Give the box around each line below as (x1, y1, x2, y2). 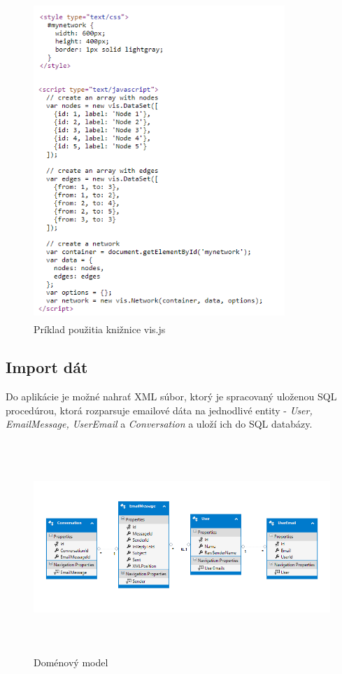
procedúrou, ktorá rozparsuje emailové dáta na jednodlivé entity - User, (6, 402, 313, 417)
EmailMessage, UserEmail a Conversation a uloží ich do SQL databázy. (6, 416, 313, 431)
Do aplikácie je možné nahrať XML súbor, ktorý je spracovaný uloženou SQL (6, 388, 337, 403)
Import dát (6, 356, 88, 378)
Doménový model (34, 654, 108, 669)
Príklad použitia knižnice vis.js (34, 322, 166, 337)
